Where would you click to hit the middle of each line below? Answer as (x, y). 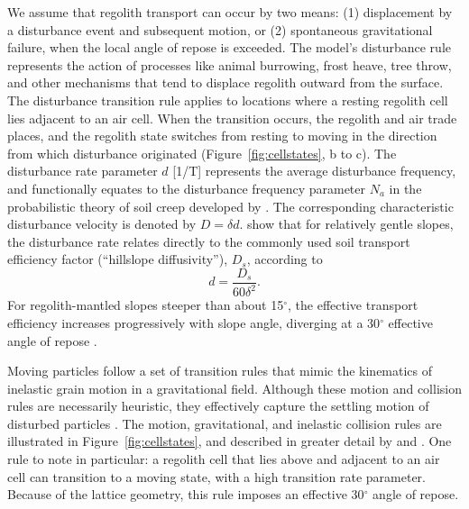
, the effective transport (353, 305)
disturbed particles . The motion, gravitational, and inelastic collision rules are (225, 423)
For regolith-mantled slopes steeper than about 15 (146, 305)
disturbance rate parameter (83, 171)
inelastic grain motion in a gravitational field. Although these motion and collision (234, 388)
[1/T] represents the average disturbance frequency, (314, 171)
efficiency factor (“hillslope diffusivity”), (118, 259)
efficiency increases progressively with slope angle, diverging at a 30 (194, 322)
